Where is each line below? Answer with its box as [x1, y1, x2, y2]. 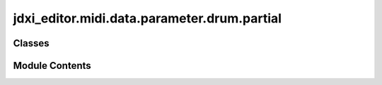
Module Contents [13, 60, 91, 72]
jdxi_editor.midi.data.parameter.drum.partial [13, 11, 282, 26]
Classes [13, 37, 50, 49]
